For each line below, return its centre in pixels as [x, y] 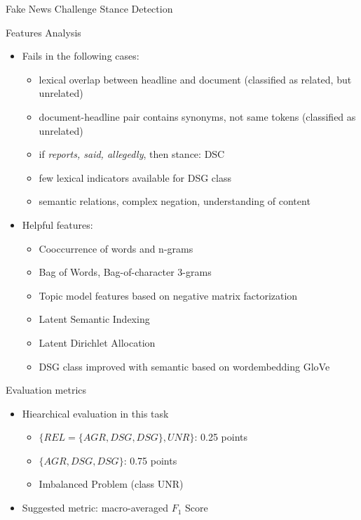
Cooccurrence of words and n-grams [116, 248]
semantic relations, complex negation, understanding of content [175, 201]
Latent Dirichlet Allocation [97, 342]
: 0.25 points [221, 437]
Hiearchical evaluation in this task [95, 413]
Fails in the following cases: [81, 56]
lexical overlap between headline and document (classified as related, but [195, 79]
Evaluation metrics [46, 390]
